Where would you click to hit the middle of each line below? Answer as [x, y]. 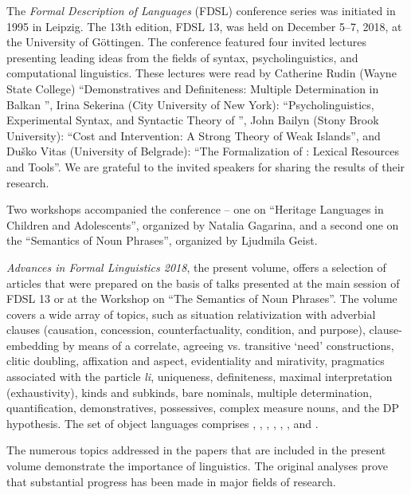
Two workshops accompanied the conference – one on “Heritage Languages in [195, 209]
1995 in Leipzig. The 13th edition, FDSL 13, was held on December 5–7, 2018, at [204, 26]
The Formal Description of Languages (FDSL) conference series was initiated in [201, 10]
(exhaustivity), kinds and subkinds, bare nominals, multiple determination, [190, 392]
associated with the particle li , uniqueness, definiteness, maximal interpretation [200, 377]
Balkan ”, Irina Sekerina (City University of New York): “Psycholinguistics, [190, 104]
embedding [33, 345]
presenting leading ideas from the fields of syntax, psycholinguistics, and [182, 57]
